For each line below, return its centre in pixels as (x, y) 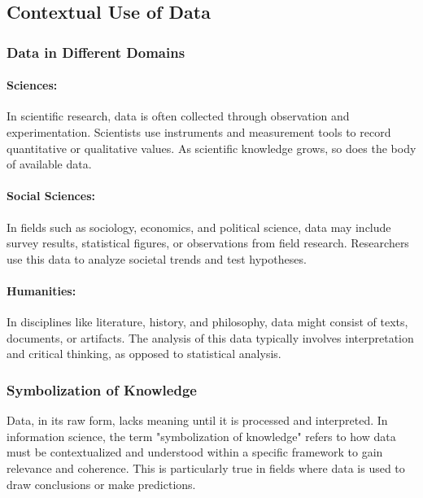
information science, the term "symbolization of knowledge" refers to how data (201, 436)
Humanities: (41, 290)
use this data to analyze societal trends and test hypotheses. (157, 258)
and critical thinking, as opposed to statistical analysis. (144, 354)
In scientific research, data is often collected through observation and (178, 116)
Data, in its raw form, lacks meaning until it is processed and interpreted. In (197, 420)
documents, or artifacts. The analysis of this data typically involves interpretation (210, 337)
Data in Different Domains (96, 52)
